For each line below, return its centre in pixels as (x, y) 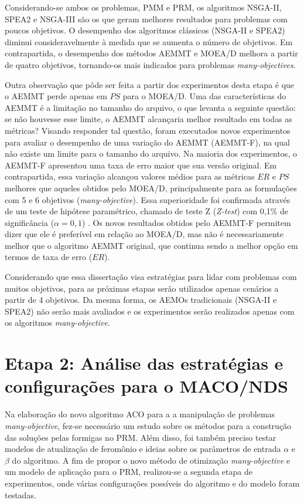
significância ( (30, 222)
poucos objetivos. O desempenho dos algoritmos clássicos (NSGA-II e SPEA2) (145, 30)
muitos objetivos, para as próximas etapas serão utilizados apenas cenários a (142, 288)
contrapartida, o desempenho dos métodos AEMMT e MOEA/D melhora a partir (151, 53)
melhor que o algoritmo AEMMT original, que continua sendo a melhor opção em (151, 245)
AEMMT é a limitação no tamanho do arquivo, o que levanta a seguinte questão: (150, 107)
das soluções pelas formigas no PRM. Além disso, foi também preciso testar (141, 437)
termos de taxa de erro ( (49, 257)
